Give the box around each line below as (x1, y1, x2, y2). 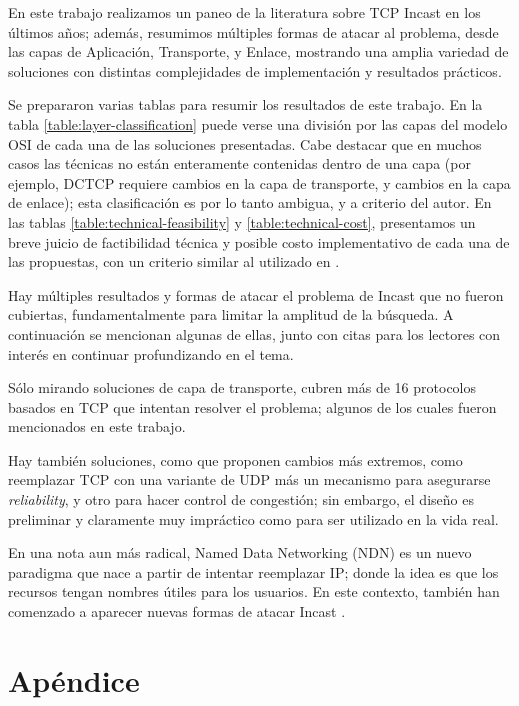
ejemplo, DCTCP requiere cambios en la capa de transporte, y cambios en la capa (8, 172, 511, 193)
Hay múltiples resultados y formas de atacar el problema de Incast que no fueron (8, 284, 504, 305)
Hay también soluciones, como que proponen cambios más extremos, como (8, 449, 463, 470)
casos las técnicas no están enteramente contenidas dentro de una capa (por (8, 153, 471, 174)
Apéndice (8, 659, 140, 700)
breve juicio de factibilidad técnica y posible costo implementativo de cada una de (8, 231, 510, 252)
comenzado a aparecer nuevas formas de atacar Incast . (8, 601, 346, 622)
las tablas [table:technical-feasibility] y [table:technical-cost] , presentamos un (8, 211, 476, 232)
